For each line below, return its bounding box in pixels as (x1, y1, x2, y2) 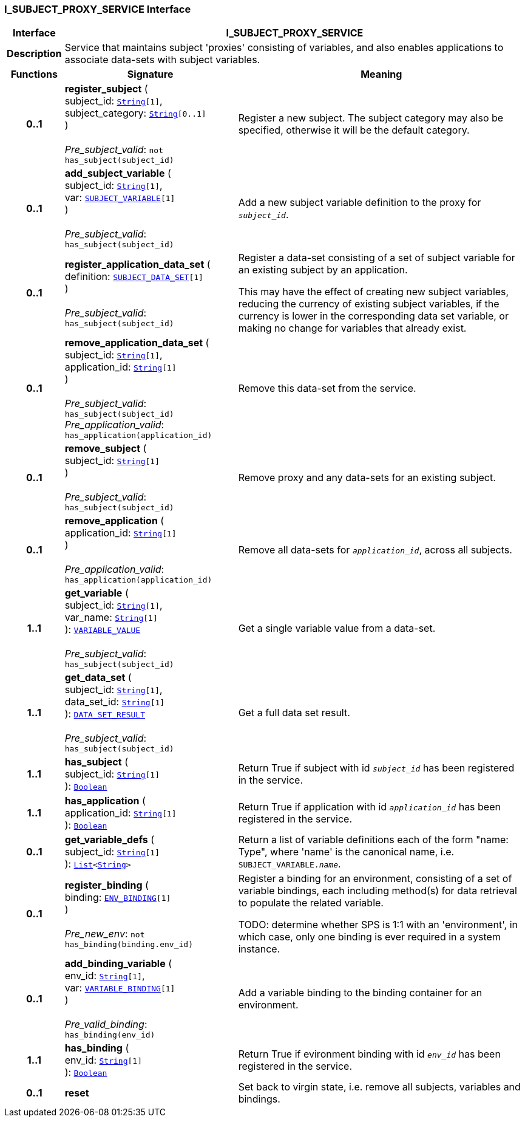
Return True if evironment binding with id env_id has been (238, 1048, 501, 1061)
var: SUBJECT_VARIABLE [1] (64, 191, 175, 204)
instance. (238, 943, 280, 956)
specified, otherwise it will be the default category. (238, 123, 470, 136)
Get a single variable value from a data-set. (238, 621, 436, 634)
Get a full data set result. (238, 706, 350, 719)
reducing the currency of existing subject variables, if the (238, 298, 500, 310)
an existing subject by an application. (238, 264, 408, 276)
